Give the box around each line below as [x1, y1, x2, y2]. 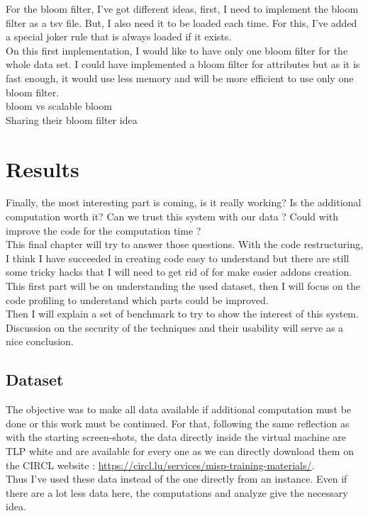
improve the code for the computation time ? [6, 223, 201, 237]
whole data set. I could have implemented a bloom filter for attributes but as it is [6, 57, 360, 72]
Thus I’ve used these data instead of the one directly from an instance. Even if [6, 471, 347, 486]
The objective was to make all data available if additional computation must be [6, 402, 352, 417]
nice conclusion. [6, 334, 74, 349]
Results [6, 154, 79, 183]
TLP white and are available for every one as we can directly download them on [6, 443, 354, 458]
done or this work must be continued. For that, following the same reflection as [6, 415, 350, 430]
